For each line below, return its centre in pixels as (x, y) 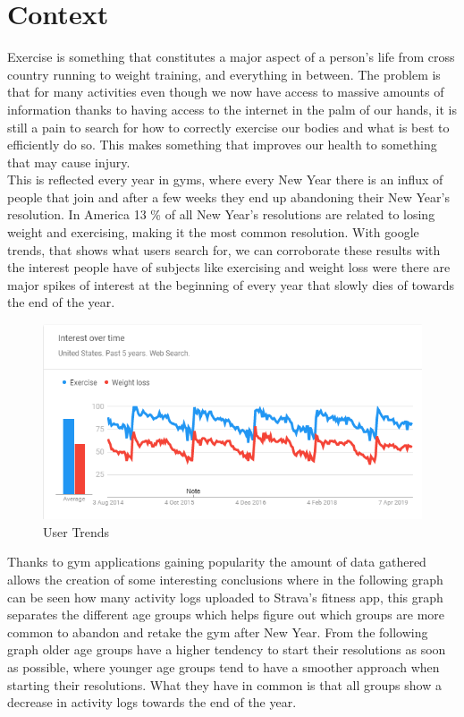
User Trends (76, 531)
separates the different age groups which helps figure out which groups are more (226, 615)
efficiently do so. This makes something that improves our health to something (222, 145)
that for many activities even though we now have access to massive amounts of (226, 92)
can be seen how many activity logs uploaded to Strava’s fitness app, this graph (225, 597)
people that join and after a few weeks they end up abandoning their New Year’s (228, 196)
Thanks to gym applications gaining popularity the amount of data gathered (217, 562)
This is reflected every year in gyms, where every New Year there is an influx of (225, 179)
